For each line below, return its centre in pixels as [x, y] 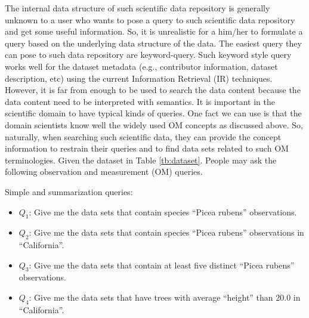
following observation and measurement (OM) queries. [104, 172]
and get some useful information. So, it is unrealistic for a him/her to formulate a [154, 31]
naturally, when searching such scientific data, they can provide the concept [143, 136]
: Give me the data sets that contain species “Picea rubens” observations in [166, 232]
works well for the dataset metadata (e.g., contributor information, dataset [141, 66]
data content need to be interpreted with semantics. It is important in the [140, 101]
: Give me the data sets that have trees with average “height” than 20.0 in [165, 297]
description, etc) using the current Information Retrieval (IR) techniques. [139, 78]
